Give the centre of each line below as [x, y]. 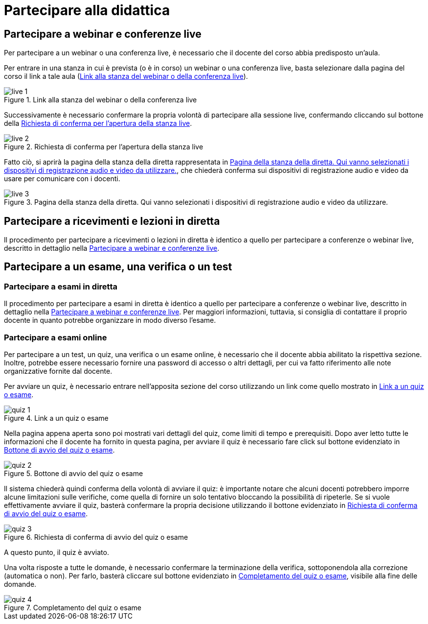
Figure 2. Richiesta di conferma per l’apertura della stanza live [104, 147]
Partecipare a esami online [56, 337]
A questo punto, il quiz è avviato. [56, 552]
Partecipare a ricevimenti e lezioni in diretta [112, 221]
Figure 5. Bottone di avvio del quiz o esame [74, 473]
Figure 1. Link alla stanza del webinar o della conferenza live [101, 100]
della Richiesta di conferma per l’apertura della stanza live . [98, 123]
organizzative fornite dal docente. [58, 371]
